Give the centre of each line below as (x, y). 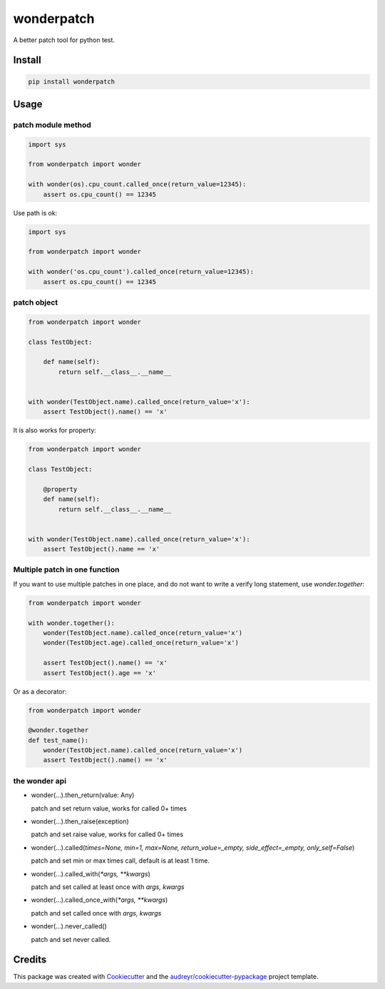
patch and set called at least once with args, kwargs (108, 887)
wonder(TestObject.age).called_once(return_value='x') (141, 643)
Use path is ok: (35, 213)
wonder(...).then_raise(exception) (80, 821)
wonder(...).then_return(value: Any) (83, 795)
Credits (30, 960)
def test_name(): (58, 740)
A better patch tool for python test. (64, 40)
